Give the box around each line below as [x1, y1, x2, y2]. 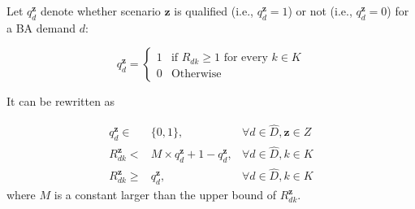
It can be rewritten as [6, 93, 115, 110]
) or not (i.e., [287, 2, 352, 19]
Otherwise [171, 67, 222, 80]
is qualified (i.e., [174, 2, 253, 19]
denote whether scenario [40, 2, 161, 19]
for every [223, 52, 268, 64]
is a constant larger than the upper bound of [54, 186, 277, 203]
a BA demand [6, 19, 76, 36]
